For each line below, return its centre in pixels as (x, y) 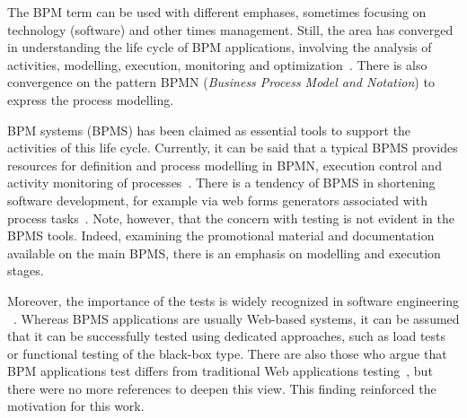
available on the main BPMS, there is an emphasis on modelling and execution (224, 253)
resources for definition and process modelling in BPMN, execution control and (225, 165)
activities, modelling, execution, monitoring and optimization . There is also (217, 64)
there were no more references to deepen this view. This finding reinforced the (222, 388)
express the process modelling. (91, 99)
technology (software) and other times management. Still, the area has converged (230, 29)
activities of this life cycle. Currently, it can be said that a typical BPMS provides (233, 148)
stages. (26, 270)
